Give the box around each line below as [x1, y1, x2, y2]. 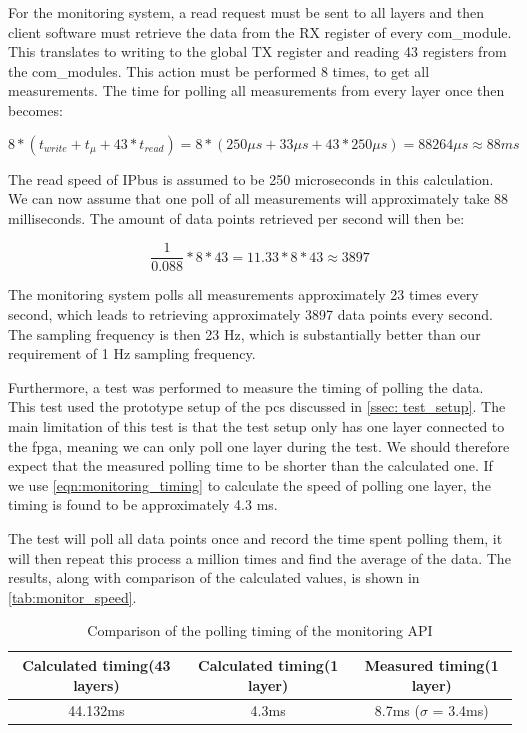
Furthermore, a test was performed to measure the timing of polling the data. [8, 376, 484, 397]
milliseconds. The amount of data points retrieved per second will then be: [8, 207, 465, 228]
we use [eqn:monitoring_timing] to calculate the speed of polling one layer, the [8, 474, 491, 495]
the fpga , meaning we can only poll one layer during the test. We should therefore [8, 435, 510, 456]
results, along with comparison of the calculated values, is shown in [8, 567, 420, 588]
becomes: [8, 99, 63, 120]
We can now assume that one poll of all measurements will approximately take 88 [8, 188, 509, 209]
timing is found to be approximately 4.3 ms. [8, 494, 278, 515]
